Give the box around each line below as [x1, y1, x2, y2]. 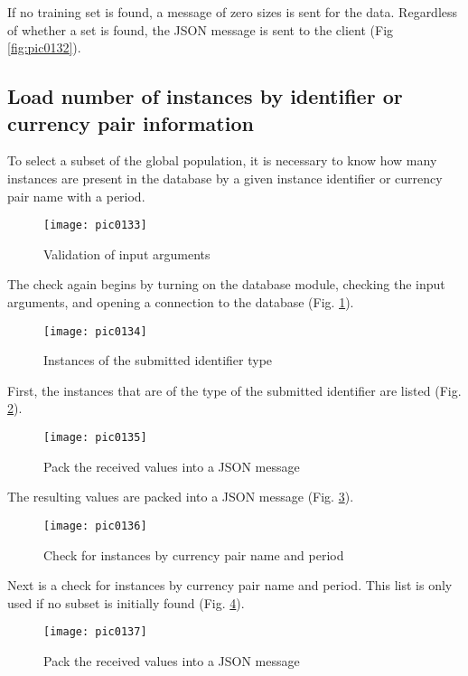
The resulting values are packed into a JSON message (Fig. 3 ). [7, 487, 354, 506]
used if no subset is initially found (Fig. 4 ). [7, 593, 245, 612]
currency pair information [7, 108, 254, 136]
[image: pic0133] [43, 219, 147, 232]
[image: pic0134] [43, 324, 147, 338]
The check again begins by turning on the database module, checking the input [7, 275, 445, 294]
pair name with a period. [7, 186, 145, 205]
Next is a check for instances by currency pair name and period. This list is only [7, 576, 453, 595]
